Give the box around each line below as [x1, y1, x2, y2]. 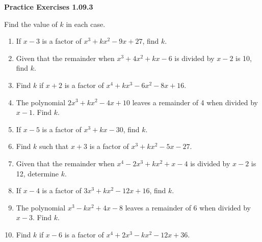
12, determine [16, 168, 59, 178]
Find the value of [4, 18, 58, 29]
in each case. [66, 18, 106, 29]
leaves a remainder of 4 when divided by [132, 97, 258, 107]
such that [39, 141, 69, 152]
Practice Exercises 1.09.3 [4, 2, 93, 12]
